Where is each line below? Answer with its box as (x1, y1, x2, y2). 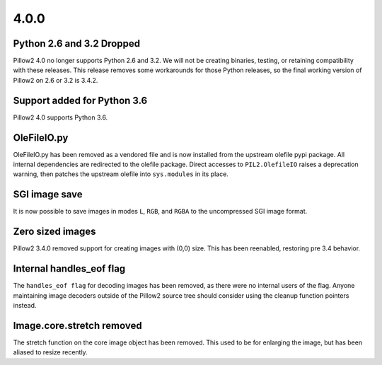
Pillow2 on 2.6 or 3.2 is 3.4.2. (13, 76, 98, 84)
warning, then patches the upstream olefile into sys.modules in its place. (13, 170, 229, 178)
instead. (13, 301, 37, 309)
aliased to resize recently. (13, 348, 88, 357)
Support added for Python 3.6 (13, 94, 148, 106)
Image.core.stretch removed (13, 319, 142, 332)
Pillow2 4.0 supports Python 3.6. (13, 113, 108, 122)
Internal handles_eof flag (13, 262, 126, 275)
